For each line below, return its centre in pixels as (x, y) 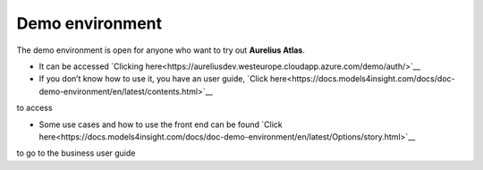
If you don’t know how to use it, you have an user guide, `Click (153, 79)
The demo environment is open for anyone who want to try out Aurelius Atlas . (161, 50)
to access (34, 108)
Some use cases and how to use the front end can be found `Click (161, 124)
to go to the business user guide (76, 153)
